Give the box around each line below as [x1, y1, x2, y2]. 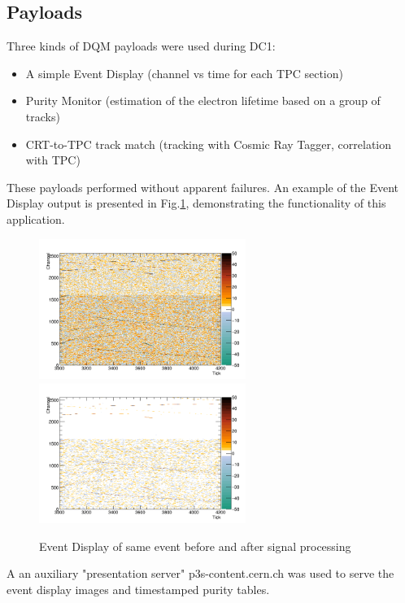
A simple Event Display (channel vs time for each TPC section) [25, 64, 343, 81]
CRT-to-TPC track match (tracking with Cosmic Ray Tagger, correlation [25, 135, 391, 152]
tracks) [25, 107, 60, 125]
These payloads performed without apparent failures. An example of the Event [7, 178, 399, 195]
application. [7, 210, 65, 227]
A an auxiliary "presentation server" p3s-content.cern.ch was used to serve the [7, 565, 394, 582]
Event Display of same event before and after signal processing [39, 537, 351, 554]
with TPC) [25, 151, 81, 168]
